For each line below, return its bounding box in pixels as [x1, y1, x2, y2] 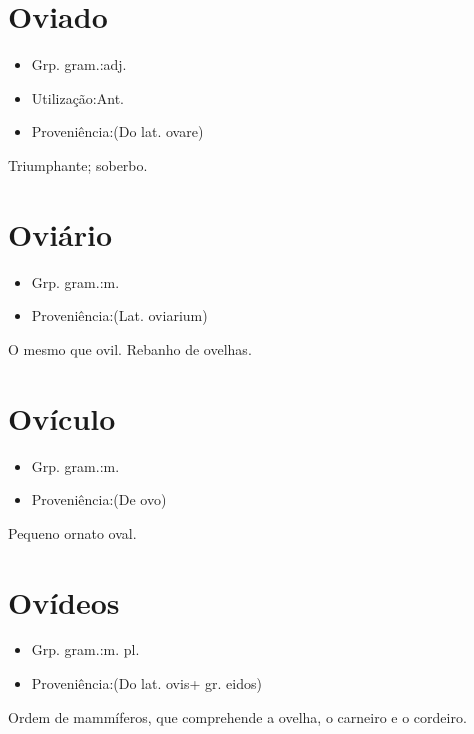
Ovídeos [8, 581, 120, 622]
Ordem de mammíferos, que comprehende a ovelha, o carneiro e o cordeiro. [8, 706, 467, 727]
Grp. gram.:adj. [31, 54, 127, 75]
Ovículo [8, 397, 116, 438]
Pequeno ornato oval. [8, 522, 137, 543]
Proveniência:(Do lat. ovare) [31, 121, 204, 142]
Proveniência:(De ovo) [31, 489, 167, 510]
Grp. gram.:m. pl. [31, 639, 140, 660]
